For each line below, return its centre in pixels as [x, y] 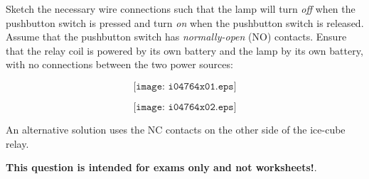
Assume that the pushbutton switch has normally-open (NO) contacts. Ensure [176, 37]
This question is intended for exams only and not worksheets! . [161, 167]
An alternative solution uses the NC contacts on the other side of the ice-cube [176, 129]
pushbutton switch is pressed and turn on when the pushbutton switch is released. [185, 22]
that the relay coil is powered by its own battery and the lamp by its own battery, [184, 50]
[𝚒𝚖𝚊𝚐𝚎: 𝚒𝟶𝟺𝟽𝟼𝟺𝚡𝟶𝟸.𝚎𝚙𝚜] [185, 107]
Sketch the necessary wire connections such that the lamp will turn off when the [181, 9]
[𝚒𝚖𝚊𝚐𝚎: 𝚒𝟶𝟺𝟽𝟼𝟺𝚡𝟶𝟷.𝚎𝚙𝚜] [185, 86]
